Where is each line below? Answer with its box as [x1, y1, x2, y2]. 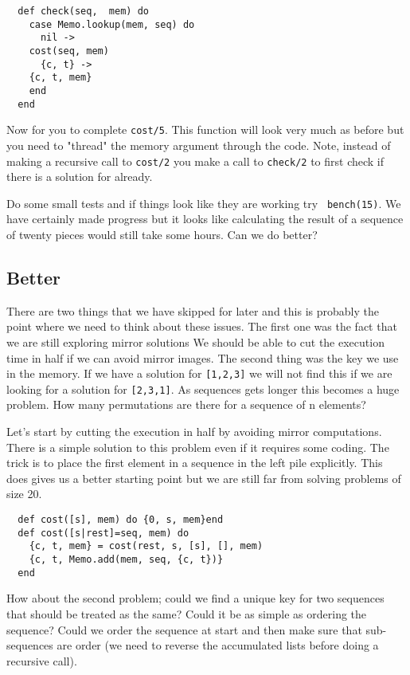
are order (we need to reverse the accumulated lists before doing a [57, 637, 379, 653]
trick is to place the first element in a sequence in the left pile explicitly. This [6, 454, 383, 471]
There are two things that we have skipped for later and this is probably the [6, 302, 379, 319]
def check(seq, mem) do [18, 6, 149, 17]
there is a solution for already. [6, 168, 153, 185]
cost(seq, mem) [29, 45, 109, 57]
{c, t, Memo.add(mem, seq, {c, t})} [29, 554, 224, 566]
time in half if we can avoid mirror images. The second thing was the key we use [6, 349, 399, 366]
